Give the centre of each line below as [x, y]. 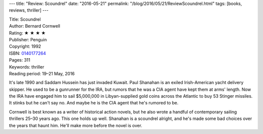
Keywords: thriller [27, 67]
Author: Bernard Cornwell [35, 26]
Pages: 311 [19, 60]
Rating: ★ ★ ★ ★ [27, 33]
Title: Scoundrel [25, 19]
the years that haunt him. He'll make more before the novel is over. [75, 125]
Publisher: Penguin [28, 39]
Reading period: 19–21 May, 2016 [42, 73]
